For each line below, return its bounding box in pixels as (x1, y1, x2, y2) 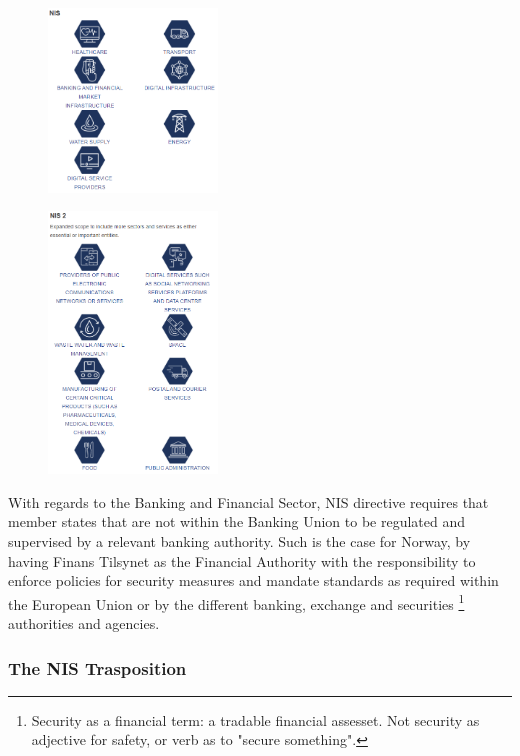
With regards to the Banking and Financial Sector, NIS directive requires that (8, 491, 489, 512)
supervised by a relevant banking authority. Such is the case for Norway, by (8, 530, 471, 551)
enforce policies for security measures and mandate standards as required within (8, 570, 499, 591)
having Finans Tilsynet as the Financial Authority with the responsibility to (8, 550, 476, 571)
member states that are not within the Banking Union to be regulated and (8, 511, 466, 532)
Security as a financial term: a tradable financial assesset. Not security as (31, 709, 480, 730)
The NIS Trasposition (8, 655, 187, 680)
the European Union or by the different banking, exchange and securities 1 (8, 590, 465, 614)
